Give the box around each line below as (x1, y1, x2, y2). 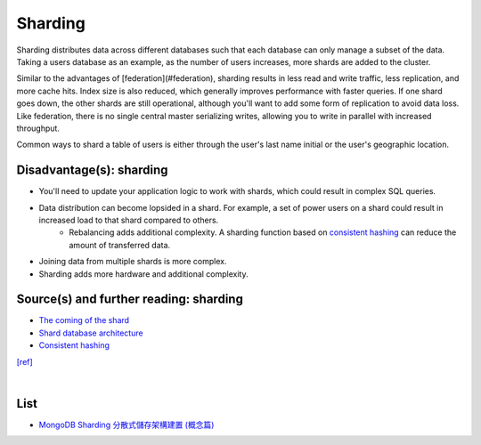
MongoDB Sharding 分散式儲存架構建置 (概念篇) (38, 419, 215, 430)
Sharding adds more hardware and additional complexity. (38, 268, 249, 279)
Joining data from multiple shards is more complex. (38, 256, 227, 267)
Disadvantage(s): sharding (16, 163, 168, 178)
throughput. (16, 123, 60, 133)
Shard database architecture (38, 328, 143, 338)
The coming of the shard (38, 315, 129, 326)
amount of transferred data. (69, 239, 171, 250)
